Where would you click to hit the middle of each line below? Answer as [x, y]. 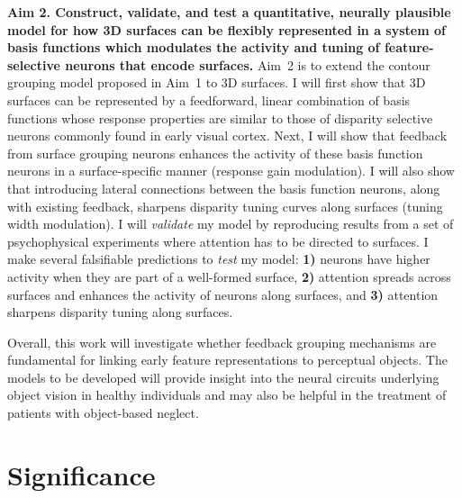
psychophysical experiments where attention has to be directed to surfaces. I [218, 241]
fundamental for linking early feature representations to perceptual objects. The [227, 360]
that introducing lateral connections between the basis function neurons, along [224, 188]
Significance [82, 474]
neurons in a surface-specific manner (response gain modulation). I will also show [231, 171]
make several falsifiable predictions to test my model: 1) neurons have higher [219, 259]
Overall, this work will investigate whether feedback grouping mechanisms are [222, 342]
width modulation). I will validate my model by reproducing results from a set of [231, 224]
